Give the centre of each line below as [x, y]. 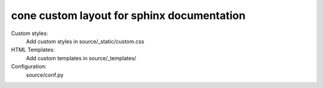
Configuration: [29, 67]
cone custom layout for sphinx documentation [128, 15]
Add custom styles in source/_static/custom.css [85, 41]
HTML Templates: [33, 50]
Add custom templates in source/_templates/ [81, 58]
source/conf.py [45, 75]
